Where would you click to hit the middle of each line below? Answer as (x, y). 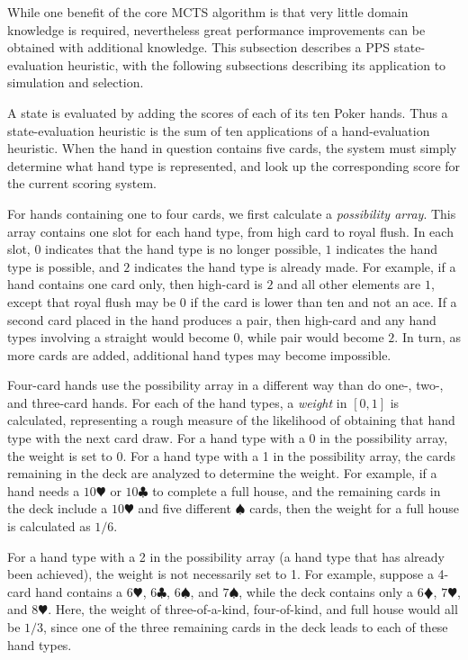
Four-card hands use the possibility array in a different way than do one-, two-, (225, 385)
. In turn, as (427, 337)
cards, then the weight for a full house (354, 508)
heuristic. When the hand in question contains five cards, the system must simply (232, 148)
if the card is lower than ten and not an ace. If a (324, 301)
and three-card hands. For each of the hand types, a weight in (177, 402)
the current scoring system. (82, 183)
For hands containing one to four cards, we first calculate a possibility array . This (232, 213)
